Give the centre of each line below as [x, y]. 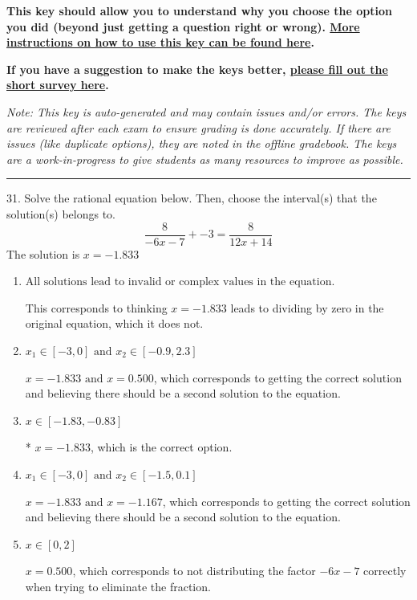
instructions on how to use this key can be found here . [160, 42]
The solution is [43, 253]
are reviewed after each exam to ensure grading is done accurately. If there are [198, 127]
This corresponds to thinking [96, 307]
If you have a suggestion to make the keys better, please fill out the [197, 69]
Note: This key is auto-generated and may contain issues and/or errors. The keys [206, 111]
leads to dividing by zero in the [307, 307]
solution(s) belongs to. [61, 213]
